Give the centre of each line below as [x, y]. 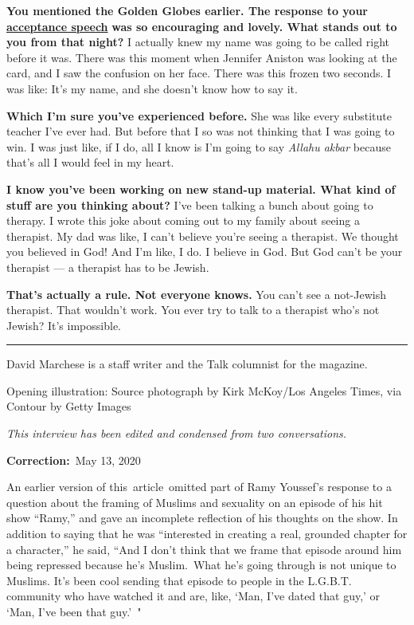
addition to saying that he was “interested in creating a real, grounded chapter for [207, 534]
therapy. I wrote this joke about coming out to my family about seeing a [183, 220]
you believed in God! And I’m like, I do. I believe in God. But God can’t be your [205, 252]
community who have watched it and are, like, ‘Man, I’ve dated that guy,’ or [193, 596]
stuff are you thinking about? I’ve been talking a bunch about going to [190, 204]
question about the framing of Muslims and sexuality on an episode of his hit [195, 502]
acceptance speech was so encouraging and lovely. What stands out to [202, 26]
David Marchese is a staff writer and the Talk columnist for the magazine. [187, 364]
